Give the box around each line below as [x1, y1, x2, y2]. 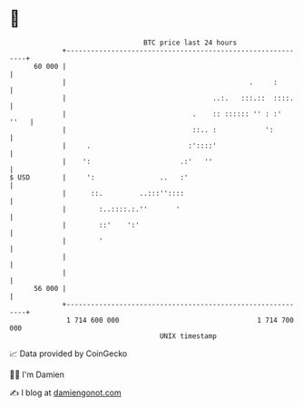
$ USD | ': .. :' [9, 172, 189, 182]
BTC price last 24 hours [143, 38, 238, 47]
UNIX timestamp [159, 331, 218, 341]
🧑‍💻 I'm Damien [9, 369, 65, 380]
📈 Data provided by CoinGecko [9, 348, 128, 359]
